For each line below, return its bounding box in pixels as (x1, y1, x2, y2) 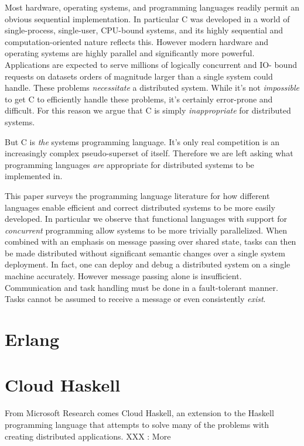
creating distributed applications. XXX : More (5, 430, 171, 442)
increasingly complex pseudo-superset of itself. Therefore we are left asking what (5, 147, 293, 159)
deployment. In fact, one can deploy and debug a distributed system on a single (5, 258, 291, 270)
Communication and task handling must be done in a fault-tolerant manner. (5, 281, 278, 293)
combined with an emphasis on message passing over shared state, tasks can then (5, 235, 296, 248)
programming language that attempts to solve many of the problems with (5, 418, 269, 430)
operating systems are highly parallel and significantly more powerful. (5, 47, 255, 59)
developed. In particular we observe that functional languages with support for (5, 212, 287, 225)
